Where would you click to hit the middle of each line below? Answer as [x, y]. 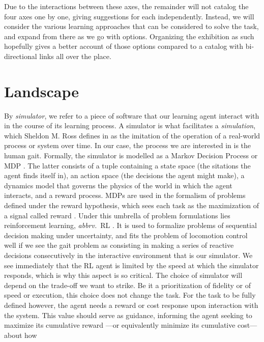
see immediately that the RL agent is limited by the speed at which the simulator [131, 265]
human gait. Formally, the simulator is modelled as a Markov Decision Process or [131, 155]
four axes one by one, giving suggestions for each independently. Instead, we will [129, 16]
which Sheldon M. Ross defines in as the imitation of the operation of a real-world [132, 135]
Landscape [42, 91]
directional [21, 56]
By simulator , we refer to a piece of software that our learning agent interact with [132, 115]
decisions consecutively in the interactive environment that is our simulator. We [128, 255]
